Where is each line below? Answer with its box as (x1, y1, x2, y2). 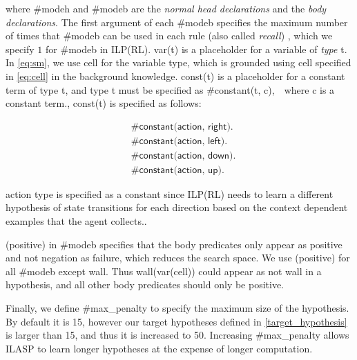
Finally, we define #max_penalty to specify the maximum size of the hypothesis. (6, 301, 349, 315)
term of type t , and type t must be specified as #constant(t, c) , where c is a (6, 82, 335, 97)
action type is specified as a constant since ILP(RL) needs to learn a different (6, 186, 334, 201)
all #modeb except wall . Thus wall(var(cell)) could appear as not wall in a (6, 263, 322, 278)
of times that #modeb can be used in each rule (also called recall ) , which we (6, 28, 333, 43)
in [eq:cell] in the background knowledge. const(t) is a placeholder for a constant (6, 68, 345, 83)
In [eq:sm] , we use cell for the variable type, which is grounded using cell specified (6, 55, 351, 70)
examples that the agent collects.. (6, 214, 147, 228)
